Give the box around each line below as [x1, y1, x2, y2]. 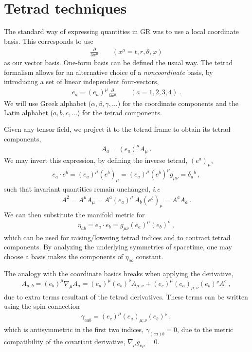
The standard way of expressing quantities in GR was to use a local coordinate [4, 26, 239, 36]
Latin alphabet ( [4, 107, 53, 118]
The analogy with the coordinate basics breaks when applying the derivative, [4, 268, 234, 278]
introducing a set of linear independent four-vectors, [4, 76, 159, 87]
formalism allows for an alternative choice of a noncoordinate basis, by [4, 67, 213, 77]
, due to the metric [177, 324, 234, 334]
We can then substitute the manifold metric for [4, 209, 145, 219]
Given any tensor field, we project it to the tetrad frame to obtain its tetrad [4, 124, 231, 134]
